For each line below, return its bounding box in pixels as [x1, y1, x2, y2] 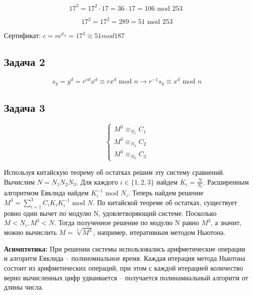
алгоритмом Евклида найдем [4, 188, 89, 198]
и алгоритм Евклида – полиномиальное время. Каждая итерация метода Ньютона [4, 253, 246, 263]
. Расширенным [203, 176, 249, 187]
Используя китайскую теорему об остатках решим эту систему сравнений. [4, 167, 225, 177]
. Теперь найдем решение [128, 188, 204, 198]
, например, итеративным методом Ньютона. [93, 227, 226, 237]
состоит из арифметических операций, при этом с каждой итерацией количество [4, 262, 243, 273]
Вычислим [4, 176, 35, 187]
